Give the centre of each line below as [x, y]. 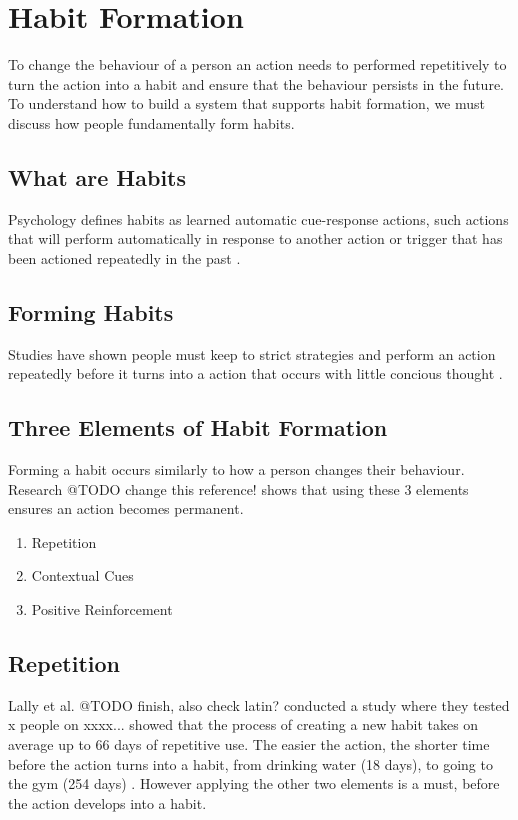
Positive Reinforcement [102, 609]
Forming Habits [91, 311]
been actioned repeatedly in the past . [124, 257]
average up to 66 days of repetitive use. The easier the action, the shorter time [249, 744]
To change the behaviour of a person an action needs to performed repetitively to [257, 64]
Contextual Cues [82, 575]
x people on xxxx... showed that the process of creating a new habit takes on [243, 724]
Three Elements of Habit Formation [198, 427]
